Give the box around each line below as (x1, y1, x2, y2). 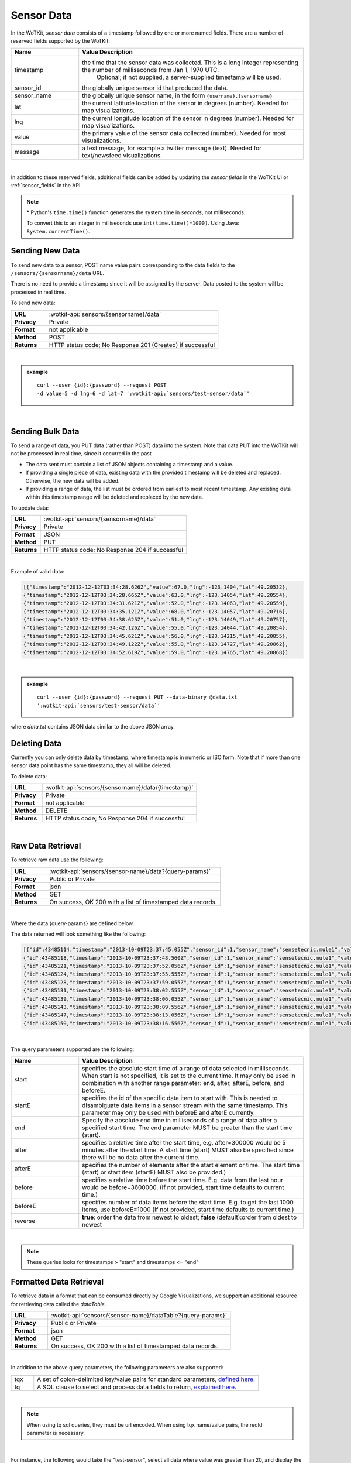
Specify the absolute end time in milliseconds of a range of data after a (82, 1116, 277, 1124)
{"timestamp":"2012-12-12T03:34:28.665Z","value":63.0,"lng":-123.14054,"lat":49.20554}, (23, 592, 289, 598)
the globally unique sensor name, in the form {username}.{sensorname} (82, 91, 273, 99)
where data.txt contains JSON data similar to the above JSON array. (11, 723, 175, 730)
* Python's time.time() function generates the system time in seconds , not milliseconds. (26, 208, 246, 216)
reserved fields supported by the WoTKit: (11, 37, 111, 44)
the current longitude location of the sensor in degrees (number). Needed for (82, 114, 294, 122)
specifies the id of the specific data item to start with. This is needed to (82, 1094, 278, 1102)
